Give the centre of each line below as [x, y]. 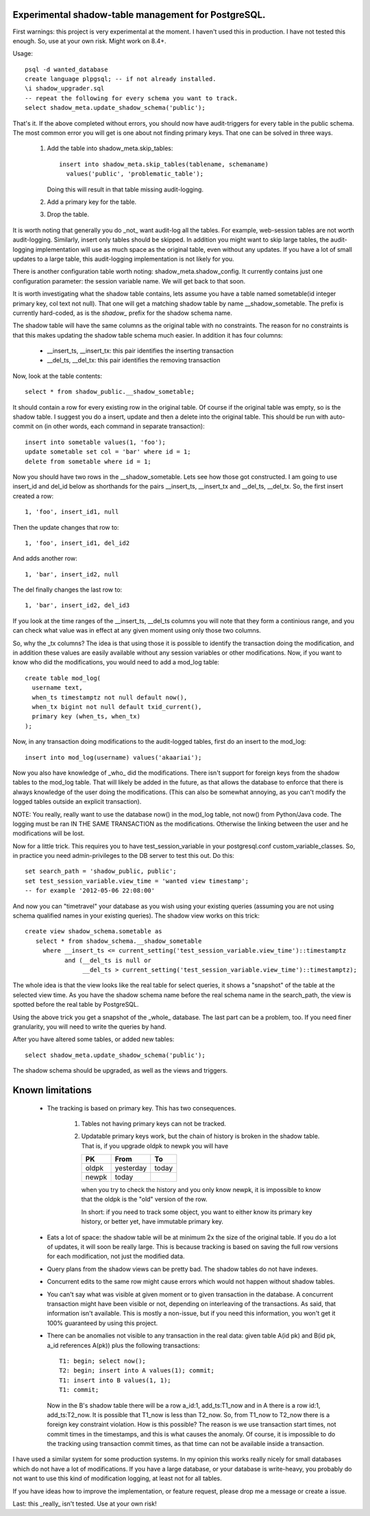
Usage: [23, 54]
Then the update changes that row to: [66, 527]
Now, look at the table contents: [58, 376]
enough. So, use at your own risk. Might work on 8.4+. [90, 40]
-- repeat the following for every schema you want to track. [132, 98]
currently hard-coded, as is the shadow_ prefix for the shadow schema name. [122, 313]
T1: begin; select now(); [103, 1361]
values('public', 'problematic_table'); [135, 174]
